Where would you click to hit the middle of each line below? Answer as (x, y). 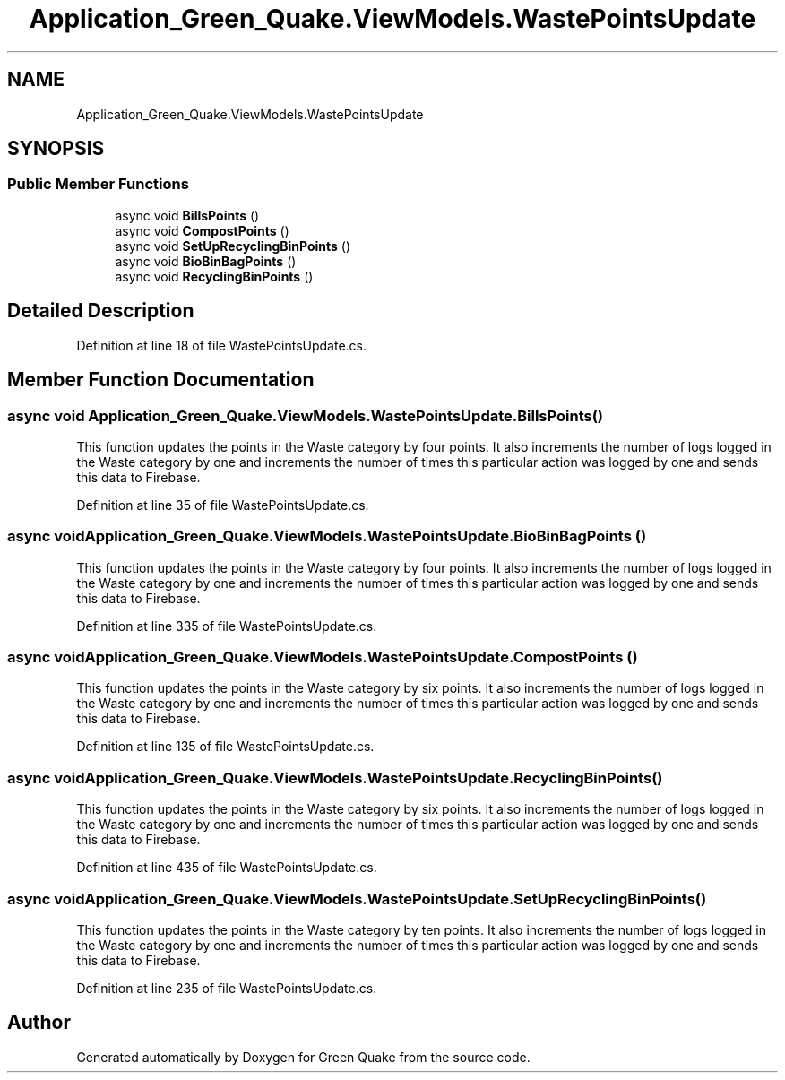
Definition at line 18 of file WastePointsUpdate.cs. (222, 345)
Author (39, 1023)
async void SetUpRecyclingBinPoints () (233, 246)
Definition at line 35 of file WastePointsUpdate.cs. (223, 505)
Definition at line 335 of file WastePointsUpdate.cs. (227, 626)
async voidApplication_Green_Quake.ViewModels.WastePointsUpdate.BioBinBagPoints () (327, 536)
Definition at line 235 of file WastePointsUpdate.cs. (227, 988)
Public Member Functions (98, 184)
